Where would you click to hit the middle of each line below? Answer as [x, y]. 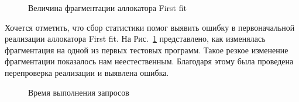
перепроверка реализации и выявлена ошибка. [87, 72]
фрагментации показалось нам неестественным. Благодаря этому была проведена [149, 61]
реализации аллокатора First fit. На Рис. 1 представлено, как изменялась [135, 39]
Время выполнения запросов [79, 92]
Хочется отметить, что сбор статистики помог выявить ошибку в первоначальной [150, 27]
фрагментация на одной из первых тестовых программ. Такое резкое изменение [147, 50]
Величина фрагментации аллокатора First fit [107, 8]
